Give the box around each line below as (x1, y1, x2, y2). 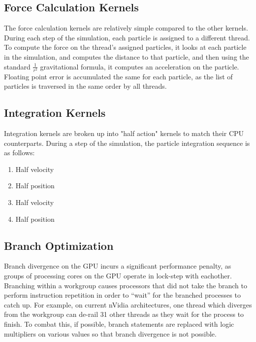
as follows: (4, 147, 35, 158)
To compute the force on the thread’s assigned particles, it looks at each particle (4, 42, 247, 52)
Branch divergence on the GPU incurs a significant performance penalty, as (4, 261, 231, 271)
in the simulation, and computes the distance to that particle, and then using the (4, 51, 249, 62)
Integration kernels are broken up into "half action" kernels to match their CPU (4, 128, 244, 138)
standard (4, 61, 31, 71)
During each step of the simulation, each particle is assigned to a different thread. (4, 32, 250, 42)
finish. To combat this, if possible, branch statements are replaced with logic (4, 319, 234, 329)
